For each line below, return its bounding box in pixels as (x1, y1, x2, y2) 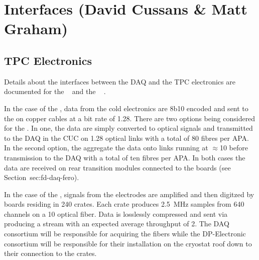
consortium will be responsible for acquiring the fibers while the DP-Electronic (4, 228, 246, 239)
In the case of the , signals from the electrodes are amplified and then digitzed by (4, 189, 254, 199)
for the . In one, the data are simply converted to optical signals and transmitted (4, 123, 253, 133)
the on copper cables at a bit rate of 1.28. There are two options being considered (4, 113, 255, 123)
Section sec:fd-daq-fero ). (4, 172, 79, 183)
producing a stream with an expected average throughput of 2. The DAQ (4, 218, 229, 229)
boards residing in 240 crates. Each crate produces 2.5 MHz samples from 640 (4, 199, 244, 209)
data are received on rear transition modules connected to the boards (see (4, 162, 231, 172)
